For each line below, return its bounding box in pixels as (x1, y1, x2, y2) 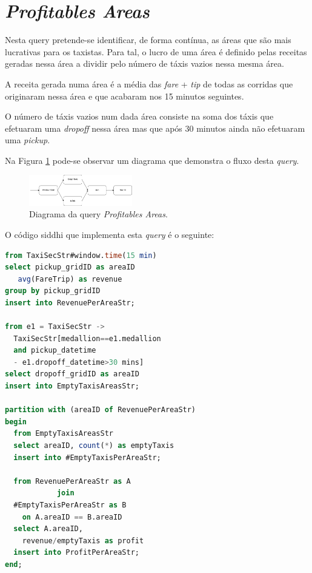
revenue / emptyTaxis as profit (22, 536, 144, 545)
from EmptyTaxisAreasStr (13, 429, 113, 438)
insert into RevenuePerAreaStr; (5, 298, 135, 307)
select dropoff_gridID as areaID (5, 370, 139, 379)
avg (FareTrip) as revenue (18, 274, 122, 283)
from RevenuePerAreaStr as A (13, 476, 131, 486)
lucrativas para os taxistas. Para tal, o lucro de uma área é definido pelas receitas (5, 45, 307, 58)
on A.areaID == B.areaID (22, 512, 122, 521)
